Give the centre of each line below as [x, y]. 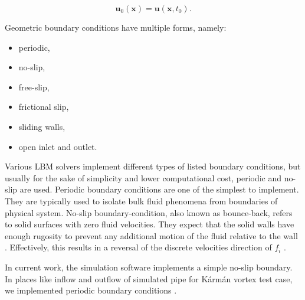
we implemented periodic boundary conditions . [91, 290]
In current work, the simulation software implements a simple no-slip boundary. [149, 267]
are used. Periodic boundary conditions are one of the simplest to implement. [159, 189]
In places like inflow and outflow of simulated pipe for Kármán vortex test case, [149, 278]
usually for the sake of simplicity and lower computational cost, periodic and [143, 177]
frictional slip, [44, 107]
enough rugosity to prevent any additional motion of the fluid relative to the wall [151, 235]
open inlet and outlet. [58, 146]
